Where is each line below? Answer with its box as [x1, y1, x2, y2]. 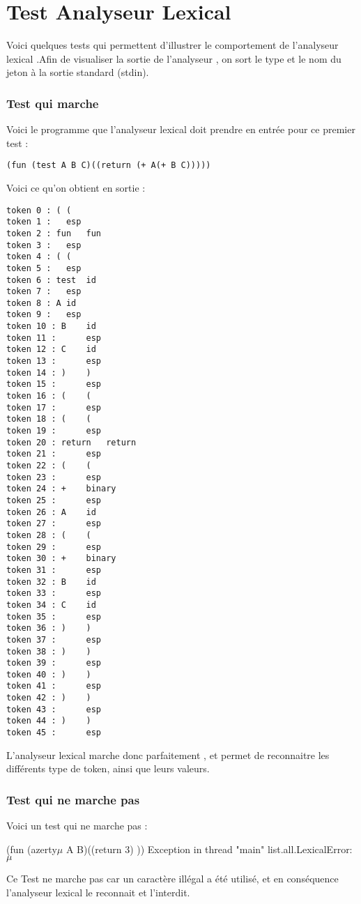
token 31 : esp [6, 565, 102, 575]
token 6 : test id [6, 275, 96, 285]
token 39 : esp [6, 658, 102, 668]
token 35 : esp [6, 611, 102, 622]
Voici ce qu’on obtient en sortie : [6, 180, 146, 194]
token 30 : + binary [6, 553, 116, 564]
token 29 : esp [6, 542, 102, 552]
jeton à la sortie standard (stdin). [6, 65, 149, 79]
